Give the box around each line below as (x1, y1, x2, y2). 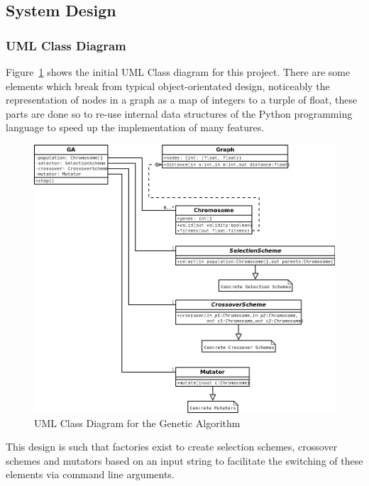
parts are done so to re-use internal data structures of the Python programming (6, 106, 353, 121)
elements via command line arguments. (6, 467, 175, 482)
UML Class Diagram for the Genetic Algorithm (34, 415, 241, 430)
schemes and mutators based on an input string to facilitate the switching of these (6, 453, 363, 468)
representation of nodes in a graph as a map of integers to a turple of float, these (6, 92, 358, 107)
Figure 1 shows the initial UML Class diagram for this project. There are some (6, 65, 351, 79)
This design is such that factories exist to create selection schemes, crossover (6, 439, 338, 454)
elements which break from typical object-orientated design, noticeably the (6, 78, 330, 93)
